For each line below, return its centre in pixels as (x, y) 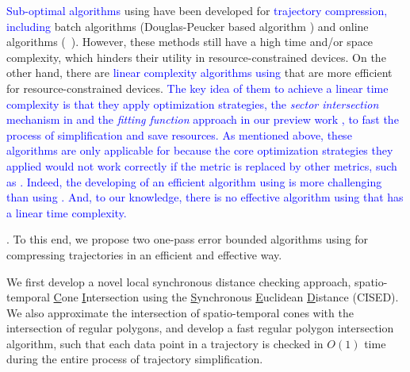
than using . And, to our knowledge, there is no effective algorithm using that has (205, 197)
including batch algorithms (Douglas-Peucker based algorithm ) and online (188, 26)
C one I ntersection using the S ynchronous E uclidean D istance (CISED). (226, 297)
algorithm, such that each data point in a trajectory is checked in (165, 343)
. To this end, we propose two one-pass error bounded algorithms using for (188, 239)
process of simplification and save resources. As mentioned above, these (179, 134)
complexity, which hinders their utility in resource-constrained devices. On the (196, 57)
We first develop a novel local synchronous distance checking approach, (179, 281)
